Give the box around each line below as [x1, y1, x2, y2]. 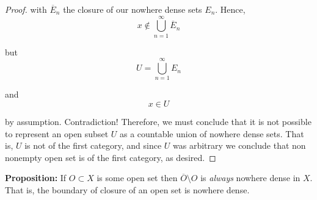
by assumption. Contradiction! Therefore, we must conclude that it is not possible [5, 115, 312, 128]
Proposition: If [5, 171, 67, 184]
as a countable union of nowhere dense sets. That [119, 127, 304, 140]
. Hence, [215, 3, 246, 15]
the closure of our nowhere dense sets [63, 3, 202, 15]
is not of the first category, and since [24, 139, 162, 152]
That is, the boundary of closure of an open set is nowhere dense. [5, 184, 250, 196]
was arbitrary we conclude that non [173, 139, 306, 152]
